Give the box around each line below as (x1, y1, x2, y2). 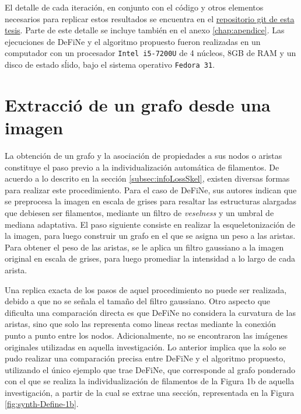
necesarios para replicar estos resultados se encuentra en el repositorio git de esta (5, 12, 295, 25)
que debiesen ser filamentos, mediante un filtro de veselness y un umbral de (5, 206, 274, 218)
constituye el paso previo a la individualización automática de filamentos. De (5, 161, 279, 173)
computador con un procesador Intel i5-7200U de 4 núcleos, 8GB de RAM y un (5, 47, 296, 59)
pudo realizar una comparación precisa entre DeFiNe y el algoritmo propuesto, (5, 352, 286, 364)
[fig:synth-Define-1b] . (5, 398, 79, 410)
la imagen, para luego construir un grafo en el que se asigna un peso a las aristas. (5, 229, 296, 242)
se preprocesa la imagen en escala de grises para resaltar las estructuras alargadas (5, 195, 296, 207)
